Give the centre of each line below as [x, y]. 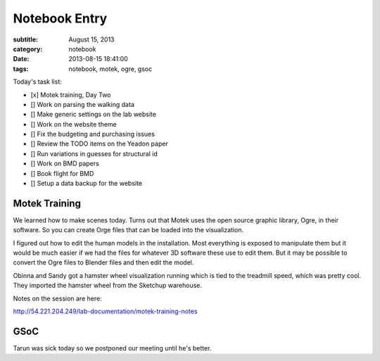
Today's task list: [38, 82]
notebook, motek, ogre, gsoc [110, 69]
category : [28, 49]
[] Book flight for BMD [62, 173]
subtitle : [26, 39]
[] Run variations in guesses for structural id [94, 153]
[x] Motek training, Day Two [71, 94]
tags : [21, 69]
